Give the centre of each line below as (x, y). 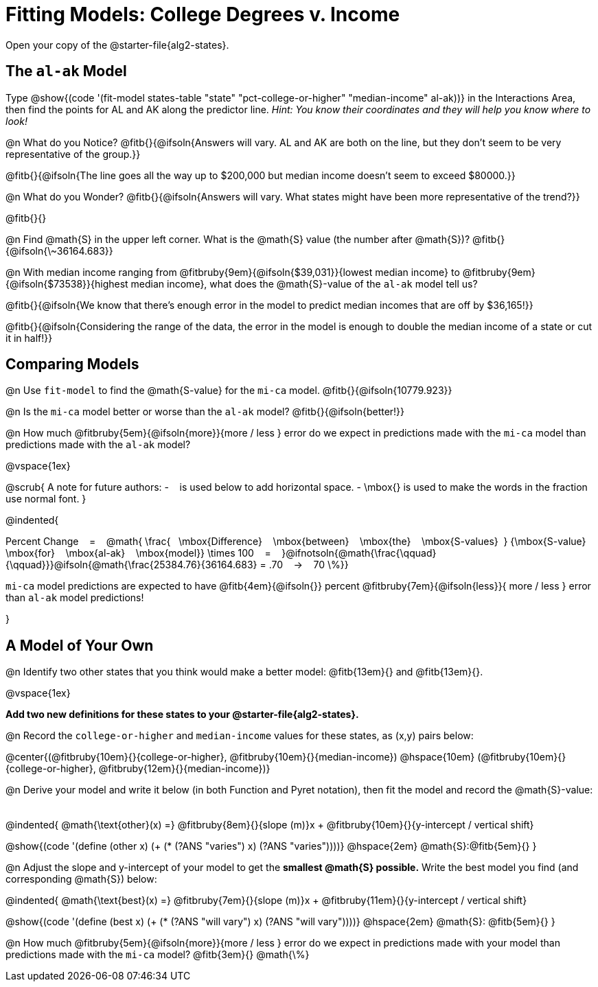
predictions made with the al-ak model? (98, 445)
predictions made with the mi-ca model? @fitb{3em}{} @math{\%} (158, 955)
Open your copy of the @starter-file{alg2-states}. (117, 45)
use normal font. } (46, 499)
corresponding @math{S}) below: (81, 879)
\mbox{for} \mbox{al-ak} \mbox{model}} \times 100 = (138, 553)
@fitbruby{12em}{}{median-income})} (184, 769)
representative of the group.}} (73, 154)
